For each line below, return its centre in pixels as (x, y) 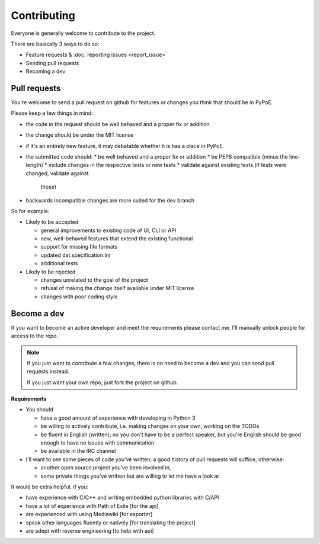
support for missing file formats (79, 247)
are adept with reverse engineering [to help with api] (90, 530)
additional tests (59, 263)
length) (35, 165)
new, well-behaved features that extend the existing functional (117, 239)
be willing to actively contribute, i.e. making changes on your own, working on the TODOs (150, 426)
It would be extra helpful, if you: (50, 487)
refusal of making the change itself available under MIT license (117, 288)
